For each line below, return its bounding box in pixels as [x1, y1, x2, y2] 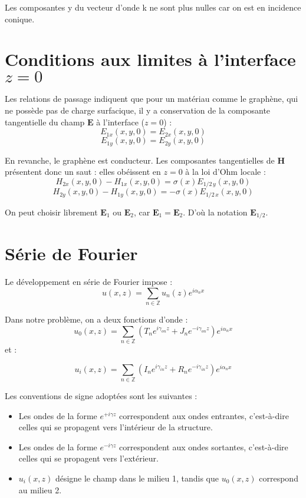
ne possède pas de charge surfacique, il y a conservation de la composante [5, 104, 271, 116]
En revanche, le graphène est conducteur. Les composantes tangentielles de [5, 154, 275, 166]
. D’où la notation [183, 205, 248, 218]
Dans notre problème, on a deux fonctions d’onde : [5, 313, 188, 326]
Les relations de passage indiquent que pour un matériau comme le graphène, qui [5, 92, 298, 105]
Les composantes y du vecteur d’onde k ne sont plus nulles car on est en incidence [5, 1, 301, 13]
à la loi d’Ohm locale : [185, 165, 266, 178]
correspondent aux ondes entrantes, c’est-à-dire [119, 409, 289, 421]
